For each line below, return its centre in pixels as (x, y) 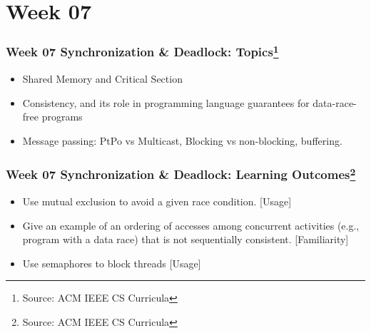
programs (62, 117)
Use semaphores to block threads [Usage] (112, 263)
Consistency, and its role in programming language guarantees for (166, 102)
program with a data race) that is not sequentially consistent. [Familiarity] (185, 239)
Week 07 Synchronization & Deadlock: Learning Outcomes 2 (181, 174)
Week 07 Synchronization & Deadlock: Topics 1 (142, 51)
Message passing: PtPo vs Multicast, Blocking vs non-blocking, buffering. (182, 140)
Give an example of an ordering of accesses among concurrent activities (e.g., (191, 225)
